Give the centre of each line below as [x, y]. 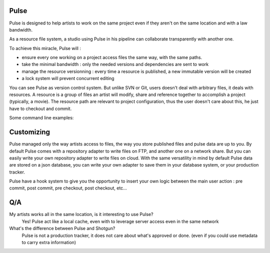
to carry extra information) [49, 242]
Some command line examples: [41, 118]
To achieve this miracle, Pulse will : [45, 48]
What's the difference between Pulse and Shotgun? [62, 228]
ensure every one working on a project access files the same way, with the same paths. [112, 57]
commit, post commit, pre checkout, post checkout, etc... [68, 188]
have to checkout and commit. [40, 108]
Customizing [29, 132]
